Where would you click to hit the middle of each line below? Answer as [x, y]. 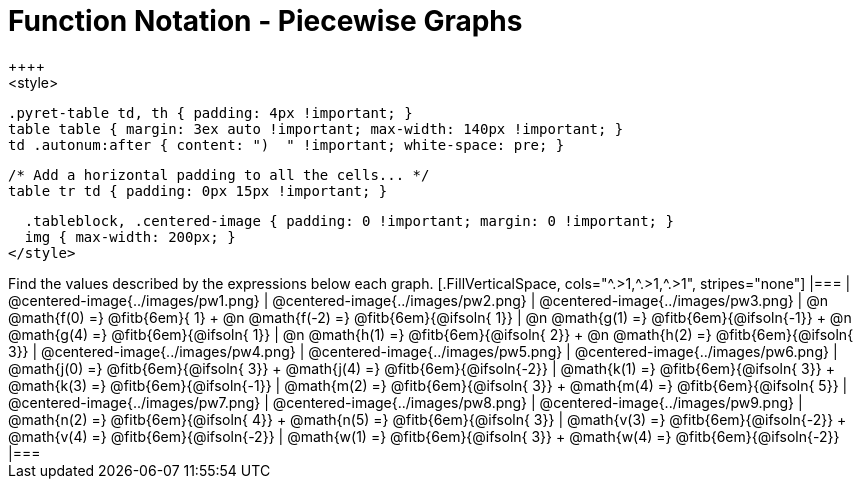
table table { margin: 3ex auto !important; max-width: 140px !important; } [316, 128]
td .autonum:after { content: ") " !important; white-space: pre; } [286, 144]
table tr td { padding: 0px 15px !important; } [198, 190]
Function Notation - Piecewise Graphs [265, 21]
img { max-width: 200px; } [130, 236]
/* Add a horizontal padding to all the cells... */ [219, 174]
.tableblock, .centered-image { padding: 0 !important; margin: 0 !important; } [349, 220]
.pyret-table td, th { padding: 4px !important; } [210, 112]
